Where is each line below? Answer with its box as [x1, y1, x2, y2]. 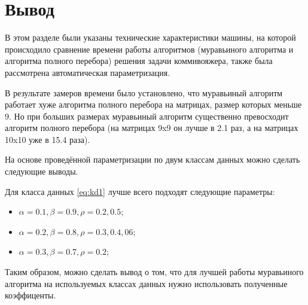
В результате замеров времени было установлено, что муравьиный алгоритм [5, 86, 283, 99]
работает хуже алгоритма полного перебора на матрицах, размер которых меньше [5, 98, 302, 111]
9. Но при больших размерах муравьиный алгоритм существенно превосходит [5, 109, 289, 122]
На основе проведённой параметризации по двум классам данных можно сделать [5, 153, 300, 166]
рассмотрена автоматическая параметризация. [5, 66, 170, 78]
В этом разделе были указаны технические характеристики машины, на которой [5, 31, 296, 44]
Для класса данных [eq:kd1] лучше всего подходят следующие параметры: [5, 185, 275, 197]
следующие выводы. [5, 165, 78, 178]
